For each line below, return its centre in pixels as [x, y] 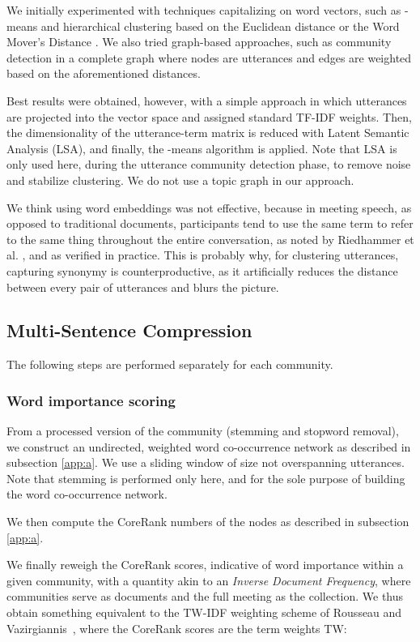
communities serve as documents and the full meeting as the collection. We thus [205, 596]
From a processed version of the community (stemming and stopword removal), [203, 431]
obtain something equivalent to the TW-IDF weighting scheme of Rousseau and [204, 612]
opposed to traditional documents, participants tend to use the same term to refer [210, 223]
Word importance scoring [91, 400]
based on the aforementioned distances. [104, 73]
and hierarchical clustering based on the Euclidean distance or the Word [220, 26]
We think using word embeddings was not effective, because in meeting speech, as [209, 207]
